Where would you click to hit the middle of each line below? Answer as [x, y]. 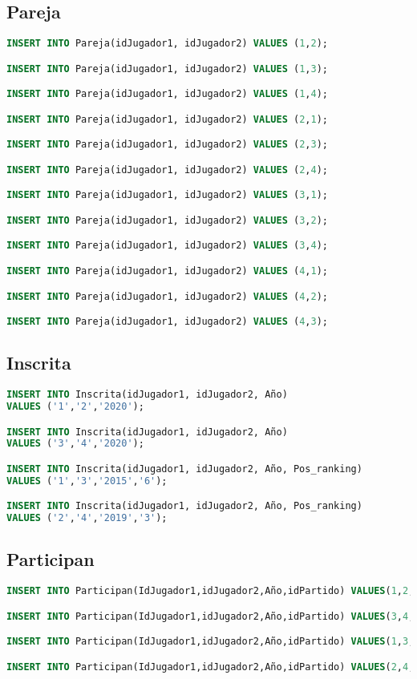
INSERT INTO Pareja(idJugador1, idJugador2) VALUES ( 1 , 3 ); [167, 69]
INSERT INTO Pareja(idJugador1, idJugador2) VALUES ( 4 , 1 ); [167, 271]
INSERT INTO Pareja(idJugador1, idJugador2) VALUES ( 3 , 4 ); [167, 246]
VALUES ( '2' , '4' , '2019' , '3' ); [87, 518]
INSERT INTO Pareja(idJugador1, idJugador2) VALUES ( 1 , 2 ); [167, 44]
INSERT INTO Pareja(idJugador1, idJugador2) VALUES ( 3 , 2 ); [167, 220]
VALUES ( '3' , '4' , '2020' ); [75, 444]
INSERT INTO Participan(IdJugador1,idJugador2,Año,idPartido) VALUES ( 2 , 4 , [211, 667]
